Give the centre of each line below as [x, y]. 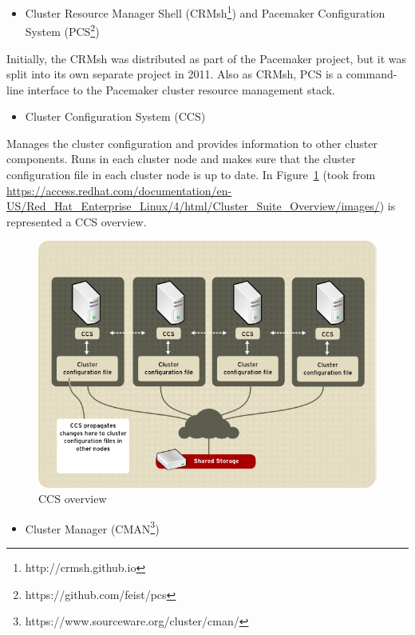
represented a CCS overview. [77, 221]
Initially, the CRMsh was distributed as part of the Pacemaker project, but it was [207, 58]
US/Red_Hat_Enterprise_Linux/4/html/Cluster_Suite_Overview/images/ [193, 206]
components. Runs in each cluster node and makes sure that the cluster [181, 159]
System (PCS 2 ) [62, 30]
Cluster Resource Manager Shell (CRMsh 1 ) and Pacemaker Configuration [205, 12]
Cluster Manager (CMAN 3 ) [92, 527]
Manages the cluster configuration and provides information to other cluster [192, 143]
